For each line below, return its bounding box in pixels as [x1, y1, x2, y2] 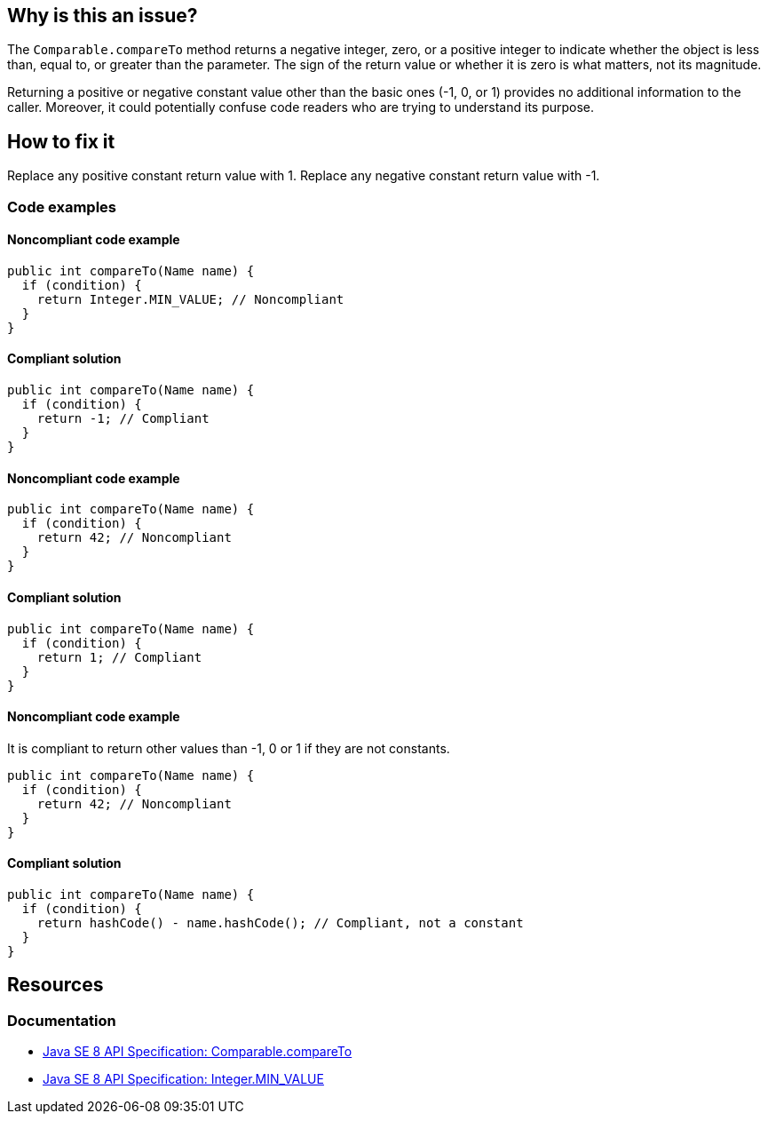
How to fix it [7, 130, 115, 153]
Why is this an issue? [7, 4, 198, 27]
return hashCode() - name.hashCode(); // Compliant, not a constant [36, 915, 524, 930]
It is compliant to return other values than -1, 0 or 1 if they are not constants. [7, 740, 450, 756]
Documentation [7, 1011, 116, 1030]
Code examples [7, 197, 117, 216]
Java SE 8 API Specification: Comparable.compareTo [43, 1044, 352, 1060]
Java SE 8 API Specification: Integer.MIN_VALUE [43, 1071, 324, 1087]
